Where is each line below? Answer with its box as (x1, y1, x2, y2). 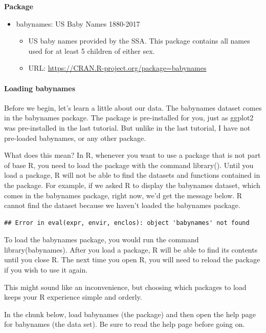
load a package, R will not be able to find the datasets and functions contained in (4, 170, 260, 180)
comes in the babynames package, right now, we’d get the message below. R (4, 190, 242, 200)
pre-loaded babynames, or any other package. (4, 132, 146, 143)
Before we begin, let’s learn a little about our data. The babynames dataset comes (4, 102, 262, 113)
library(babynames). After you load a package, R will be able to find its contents (4, 244, 258, 255)
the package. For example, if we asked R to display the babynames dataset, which (4, 179, 260, 190)
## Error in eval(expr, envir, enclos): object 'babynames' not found (4, 219, 250, 226)
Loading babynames (4, 82, 76, 93)
